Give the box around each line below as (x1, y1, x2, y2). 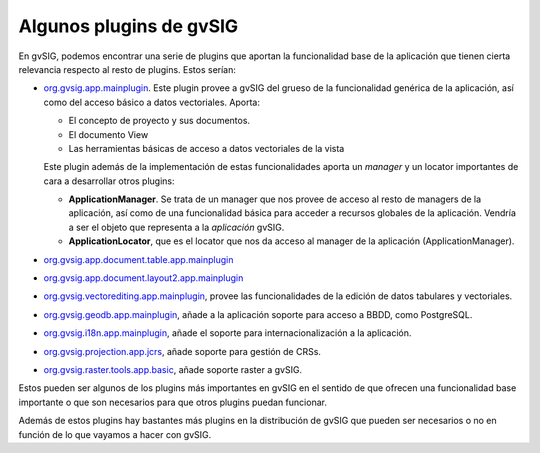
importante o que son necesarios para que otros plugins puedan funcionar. (18, 396, 327, 408)
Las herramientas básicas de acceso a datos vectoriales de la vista (68, 142, 345, 154)
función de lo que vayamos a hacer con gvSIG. (18, 428, 212, 440)
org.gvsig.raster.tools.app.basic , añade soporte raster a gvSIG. (43, 363, 303, 375)
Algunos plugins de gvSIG (18, 15, 239, 37)
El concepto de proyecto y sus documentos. (68, 115, 250, 127)
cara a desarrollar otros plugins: (43, 175, 175, 187)
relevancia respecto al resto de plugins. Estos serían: (18, 63, 237, 75)
